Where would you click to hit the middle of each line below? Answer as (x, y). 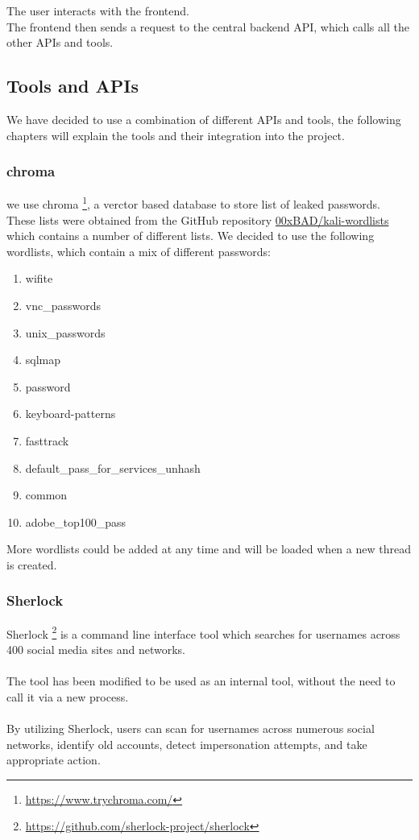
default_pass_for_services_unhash (113, 468)
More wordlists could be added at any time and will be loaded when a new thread (209, 549)
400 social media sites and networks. (96, 650)
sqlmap (43, 360)
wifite (39, 278)
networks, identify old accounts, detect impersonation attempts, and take (187, 744)
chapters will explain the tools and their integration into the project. (176, 135)
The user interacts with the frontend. (98, 10)
